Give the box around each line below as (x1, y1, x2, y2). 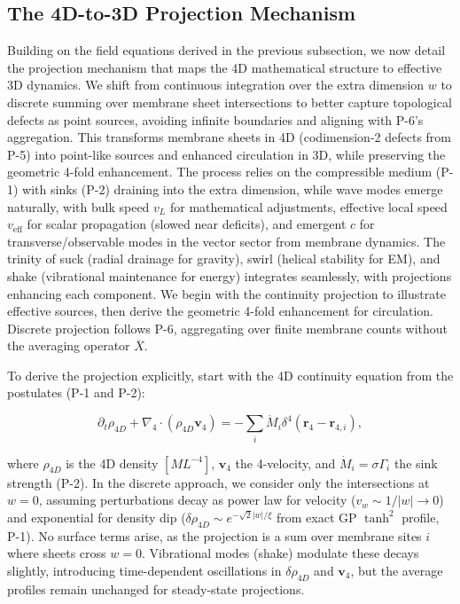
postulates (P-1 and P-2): (7, 383, 145, 402)
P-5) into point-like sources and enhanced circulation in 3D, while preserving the (7, 145, 446, 163)
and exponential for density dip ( (7, 507, 186, 526)
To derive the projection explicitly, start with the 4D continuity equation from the (7, 365, 454, 384)
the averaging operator (7, 336, 130, 355)
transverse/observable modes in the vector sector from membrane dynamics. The (7, 231, 446, 250)
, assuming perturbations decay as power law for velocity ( (38, 490, 356, 509)
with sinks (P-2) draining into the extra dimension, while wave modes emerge (22, 179, 443, 198)
